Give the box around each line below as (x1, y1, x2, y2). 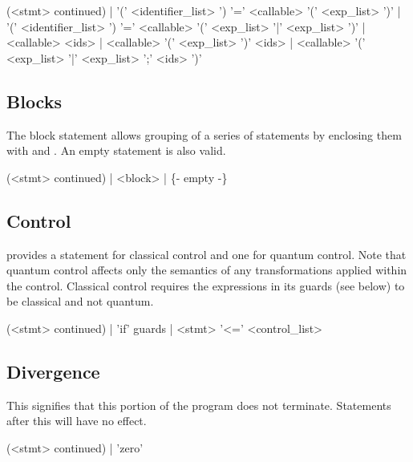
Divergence (6, 359, 100, 383)
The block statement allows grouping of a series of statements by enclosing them (6, 126, 402, 143)
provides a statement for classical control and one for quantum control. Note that (6, 245, 407, 262)
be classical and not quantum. (6, 293, 154, 310)
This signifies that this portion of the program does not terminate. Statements (6, 396, 391, 413)
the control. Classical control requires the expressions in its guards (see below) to (6, 277, 405, 294)
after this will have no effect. (6, 412, 147, 429)
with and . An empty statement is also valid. (6, 142, 226, 159)
